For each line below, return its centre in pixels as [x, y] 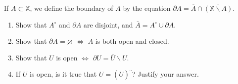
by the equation [147, 8]
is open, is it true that [63, 74]
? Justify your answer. [165, 74]
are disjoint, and [108, 24]
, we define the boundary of [71, 8]
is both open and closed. [132, 41]
